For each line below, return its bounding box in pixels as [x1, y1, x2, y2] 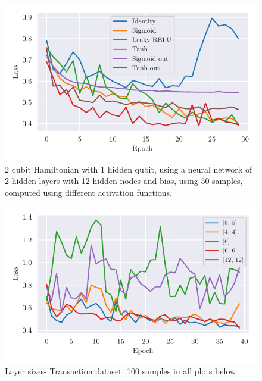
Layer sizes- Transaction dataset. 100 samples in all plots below [5, 365, 236, 377]
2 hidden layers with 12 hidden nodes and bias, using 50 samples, [5, 174, 243, 187]
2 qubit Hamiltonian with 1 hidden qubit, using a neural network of [5, 163, 252, 175]
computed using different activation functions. [5, 186, 172, 198]
